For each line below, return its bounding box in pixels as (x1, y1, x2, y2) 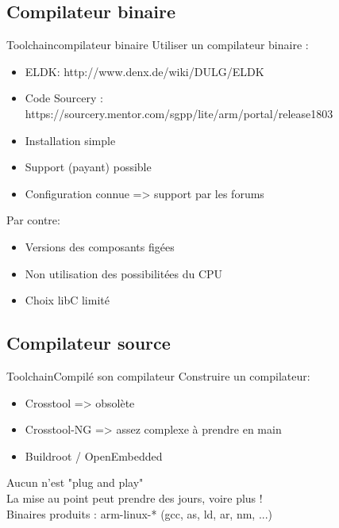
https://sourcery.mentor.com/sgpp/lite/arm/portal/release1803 (25, 105, 333, 121)
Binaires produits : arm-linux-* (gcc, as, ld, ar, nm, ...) (6, 505, 273, 522)
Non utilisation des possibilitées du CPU (25, 265, 223, 281)
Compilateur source (6, 331, 171, 355)
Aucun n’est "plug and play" (6, 474, 144, 491)
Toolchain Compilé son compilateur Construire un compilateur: (6, 367, 310, 384)
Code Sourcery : (25, 90, 103, 106)
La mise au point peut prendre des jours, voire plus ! (6, 489, 263, 506)
